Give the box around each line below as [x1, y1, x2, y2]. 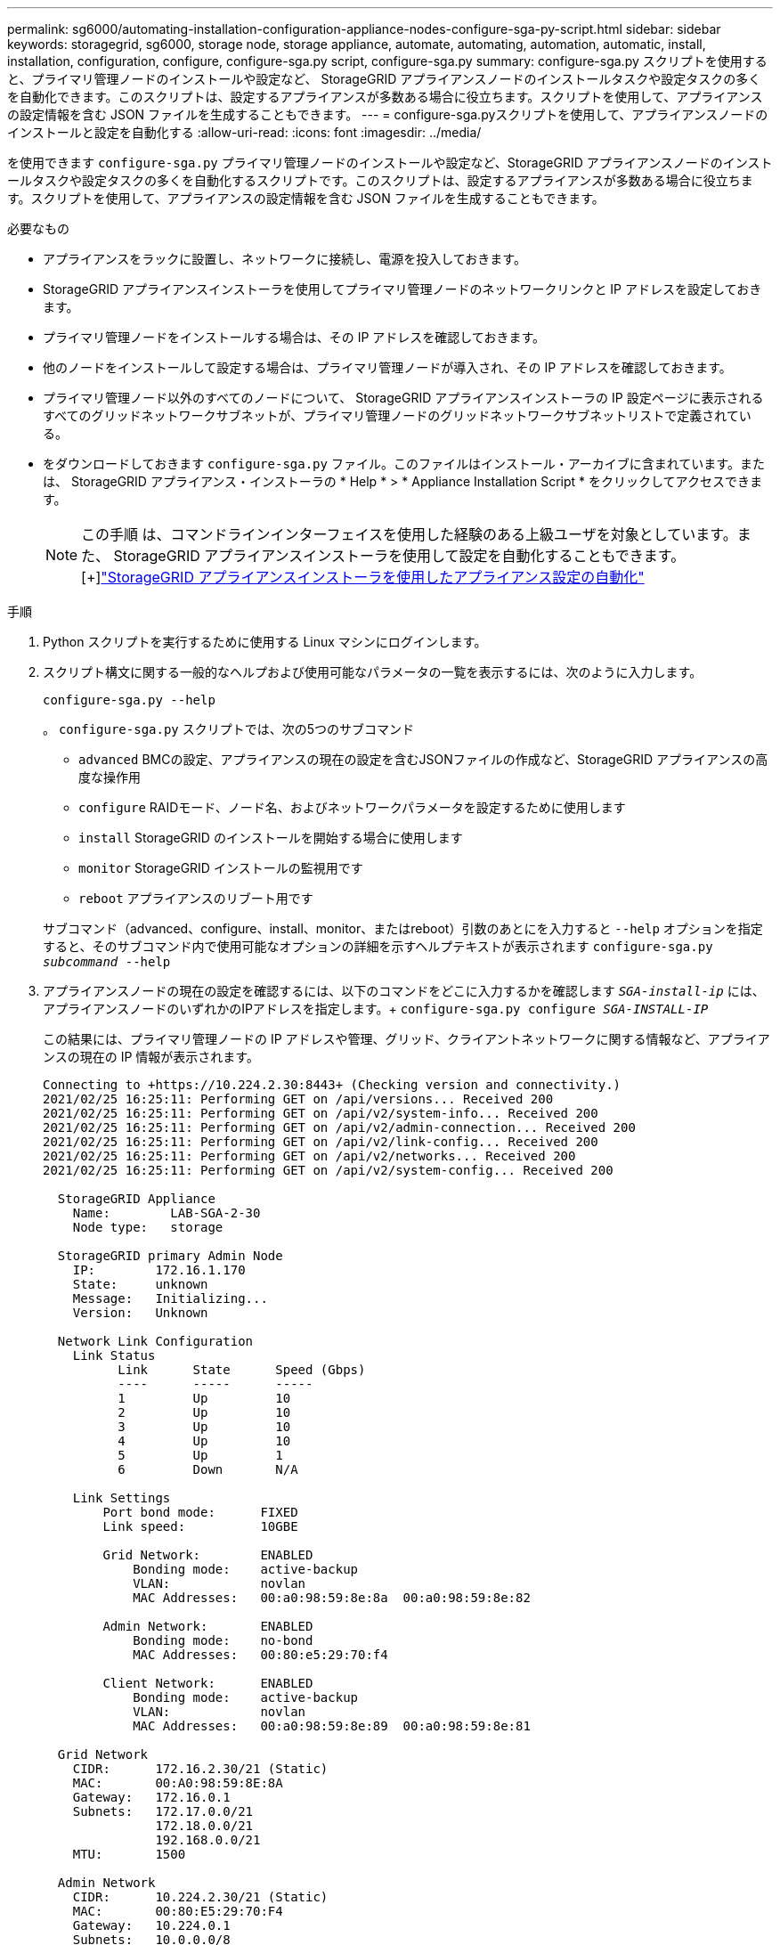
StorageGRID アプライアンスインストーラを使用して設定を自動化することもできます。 [113, 547, 686, 565]
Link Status [72, 1348, 156, 1363]
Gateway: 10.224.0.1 [72, 1918, 231, 1933]
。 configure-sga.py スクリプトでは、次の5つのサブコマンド [43, 721, 415, 736]
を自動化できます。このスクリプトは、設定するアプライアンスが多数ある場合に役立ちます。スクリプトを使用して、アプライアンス [7, 89, 763, 104]
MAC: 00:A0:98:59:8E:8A [72, 1776, 283, 1790]
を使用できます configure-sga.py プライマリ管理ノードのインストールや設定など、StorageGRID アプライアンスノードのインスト [7, 155, 773, 170]
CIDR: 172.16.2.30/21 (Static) [72, 1762, 329, 1776]
